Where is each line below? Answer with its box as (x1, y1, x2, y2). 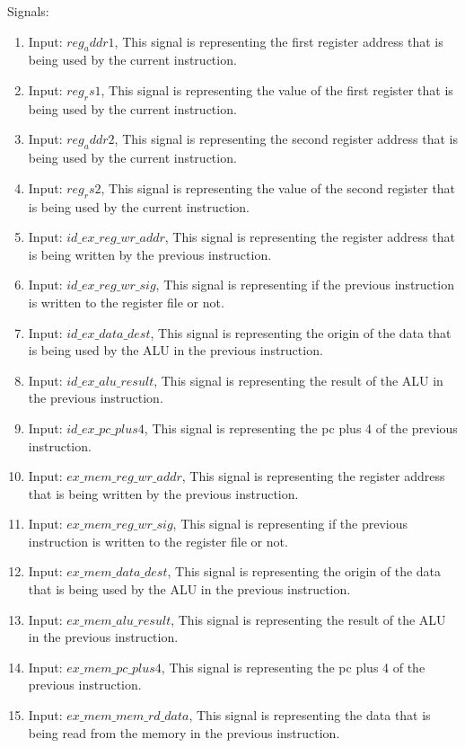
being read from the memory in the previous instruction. (28, 723, 340, 742)
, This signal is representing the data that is (189, 706, 431, 725)
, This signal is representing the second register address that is (114, 129, 458, 148)
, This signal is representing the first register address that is (114, 31, 443, 50)
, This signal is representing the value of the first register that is (101, 80, 453, 99)
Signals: (7, 2, 49, 20)
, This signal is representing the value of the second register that (101, 178, 456, 197)
